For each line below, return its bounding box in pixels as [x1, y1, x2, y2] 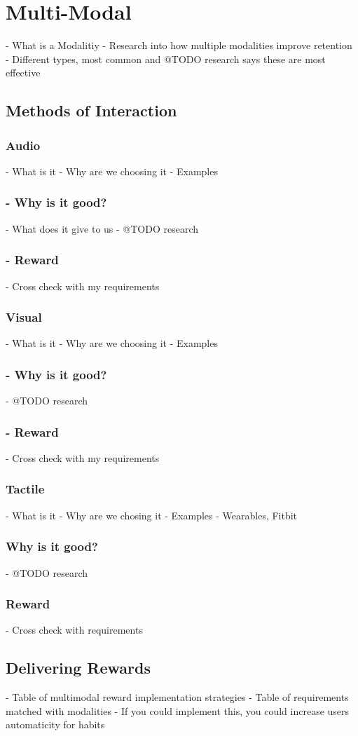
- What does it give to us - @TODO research [6, 221, 199, 236]
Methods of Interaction [6, 100, 177, 121]
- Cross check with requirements [6, 622, 143, 637]
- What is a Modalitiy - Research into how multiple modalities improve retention [6, 38, 352, 53]
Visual [6, 308, 42, 326]
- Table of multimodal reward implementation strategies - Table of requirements [6, 690, 349, 704]
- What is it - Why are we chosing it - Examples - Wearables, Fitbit [6, 507, 298, 522]
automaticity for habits [6, 717, 105, 732]
